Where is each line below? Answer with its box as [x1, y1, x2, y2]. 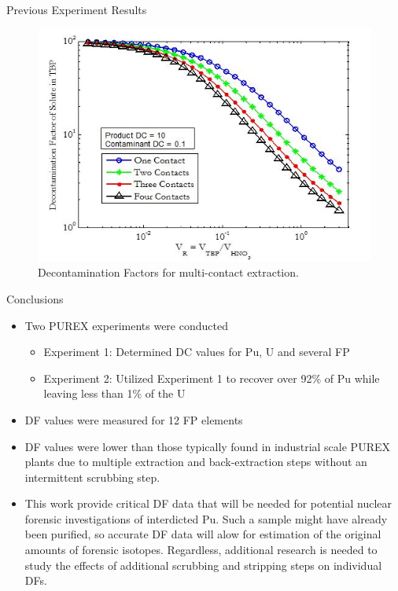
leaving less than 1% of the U [43, 385, 186, 402]
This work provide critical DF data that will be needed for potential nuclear [24, 495, 392, 512]
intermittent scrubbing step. [24, 468, 160, 485]
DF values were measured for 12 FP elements [24, 411, 243, 428]
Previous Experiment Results [6, 2, 147, 17]
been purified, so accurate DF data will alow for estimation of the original [24, 526, 381, 542]
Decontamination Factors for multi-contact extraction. [38, 264, 299, 281]
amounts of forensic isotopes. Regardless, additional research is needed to [24, 541, 378, 558]
